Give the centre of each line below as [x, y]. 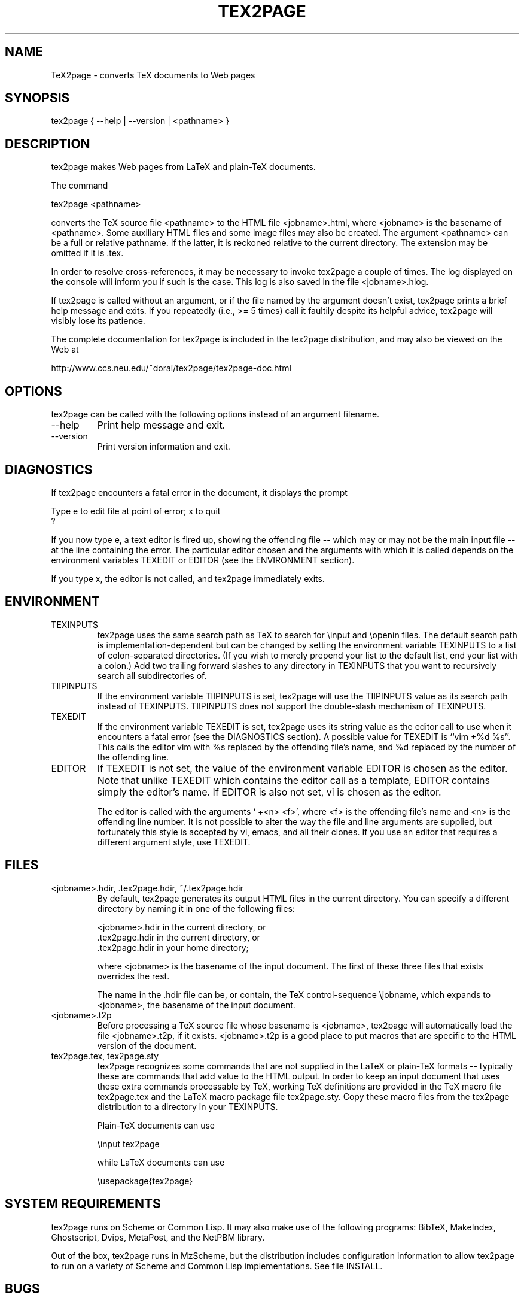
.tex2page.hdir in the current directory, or [179, 937]
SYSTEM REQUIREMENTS [83, 1204]
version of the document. [147, 1045]
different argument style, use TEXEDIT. [174, 842]
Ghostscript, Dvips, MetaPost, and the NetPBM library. [158, 1237]
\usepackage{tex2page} [145, 1181]
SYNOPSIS [37, 98]
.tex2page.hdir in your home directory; [173, 947]
